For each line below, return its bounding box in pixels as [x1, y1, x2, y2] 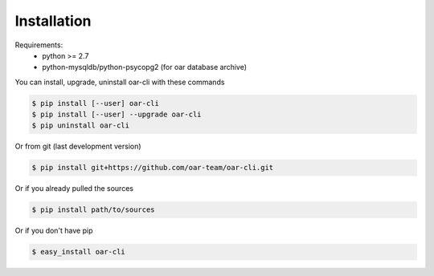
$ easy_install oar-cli [31, 247, 126, 257]
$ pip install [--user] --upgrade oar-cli [31, 110, 202, 120]
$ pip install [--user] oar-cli [31, 99, 160, 108]
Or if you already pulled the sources [14, 184, 134, 193]
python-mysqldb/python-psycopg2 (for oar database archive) [42, 63, 248, 72]
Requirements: [14, 40, 63, 50]
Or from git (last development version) [14, 141, 141, 152]
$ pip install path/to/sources [31, 205, 156, 214]
